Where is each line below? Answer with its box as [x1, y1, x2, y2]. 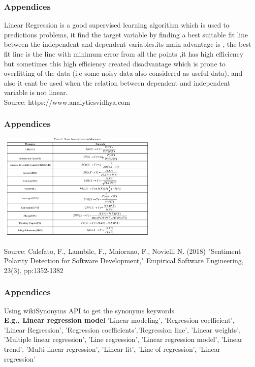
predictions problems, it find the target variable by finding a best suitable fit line [4, 29, 248, 39]
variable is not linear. [4, 87, 68, 97]
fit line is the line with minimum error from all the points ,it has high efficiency [4, 49, 244, 59]
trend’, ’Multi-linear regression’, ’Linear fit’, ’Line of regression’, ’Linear [4, 344, 221, 354]
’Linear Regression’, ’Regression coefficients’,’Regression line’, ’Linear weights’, [4, 324, 241, 335]
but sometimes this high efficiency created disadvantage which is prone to [4, 58, 225, 68]
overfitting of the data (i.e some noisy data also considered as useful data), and [4, 68, 243, 78]
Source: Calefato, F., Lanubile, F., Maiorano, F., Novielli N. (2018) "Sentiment [4, 245, 241, 256]
